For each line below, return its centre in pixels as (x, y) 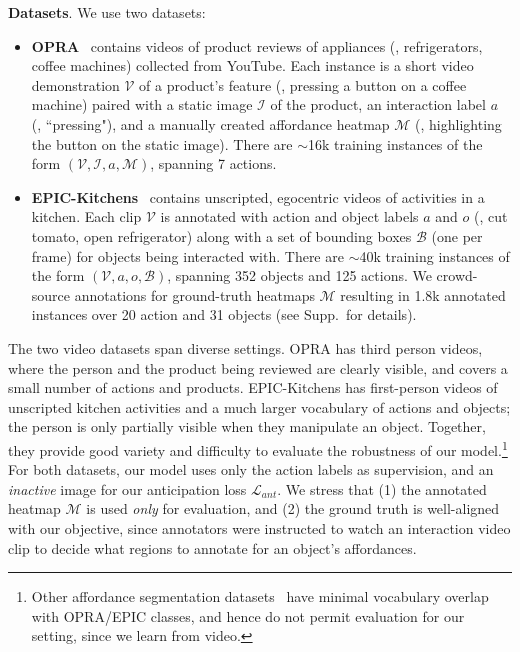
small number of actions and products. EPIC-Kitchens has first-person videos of (253, 387)
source (51, 294)
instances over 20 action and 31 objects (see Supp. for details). (224, 314)
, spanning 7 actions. (213, 163)
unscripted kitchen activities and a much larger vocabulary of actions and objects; (259, 406)
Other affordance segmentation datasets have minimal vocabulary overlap (260, 596)
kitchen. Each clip (86, 216)
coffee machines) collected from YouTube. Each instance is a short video (252, 65)
